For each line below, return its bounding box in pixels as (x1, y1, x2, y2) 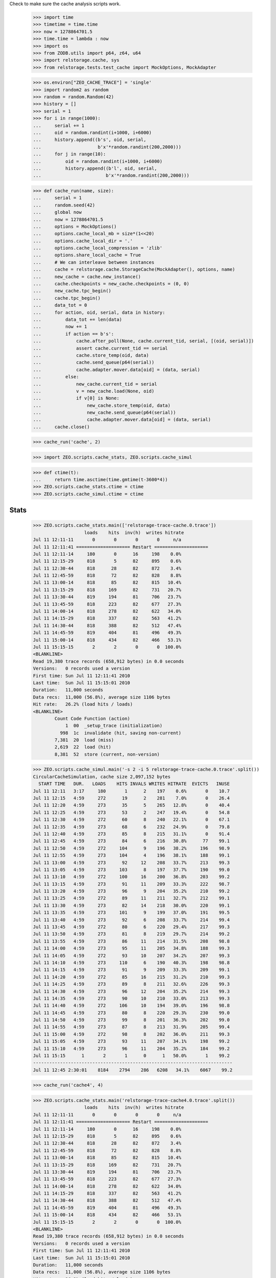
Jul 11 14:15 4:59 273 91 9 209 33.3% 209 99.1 (33, 967, 230, 973)
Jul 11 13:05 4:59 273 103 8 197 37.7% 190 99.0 (33, 866, 230, 873)
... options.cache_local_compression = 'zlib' (33, 245, 163, 251)
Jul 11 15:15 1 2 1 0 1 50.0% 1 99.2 (33, 1053, 230, 1059)
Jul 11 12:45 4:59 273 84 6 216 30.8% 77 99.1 (33, 838, 230, 844)
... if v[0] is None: (33, 395, 120, 401)
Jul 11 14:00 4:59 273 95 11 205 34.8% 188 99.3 (33, 946, 230, 951)
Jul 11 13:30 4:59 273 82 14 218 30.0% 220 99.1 (33, 902, 230, 908)
